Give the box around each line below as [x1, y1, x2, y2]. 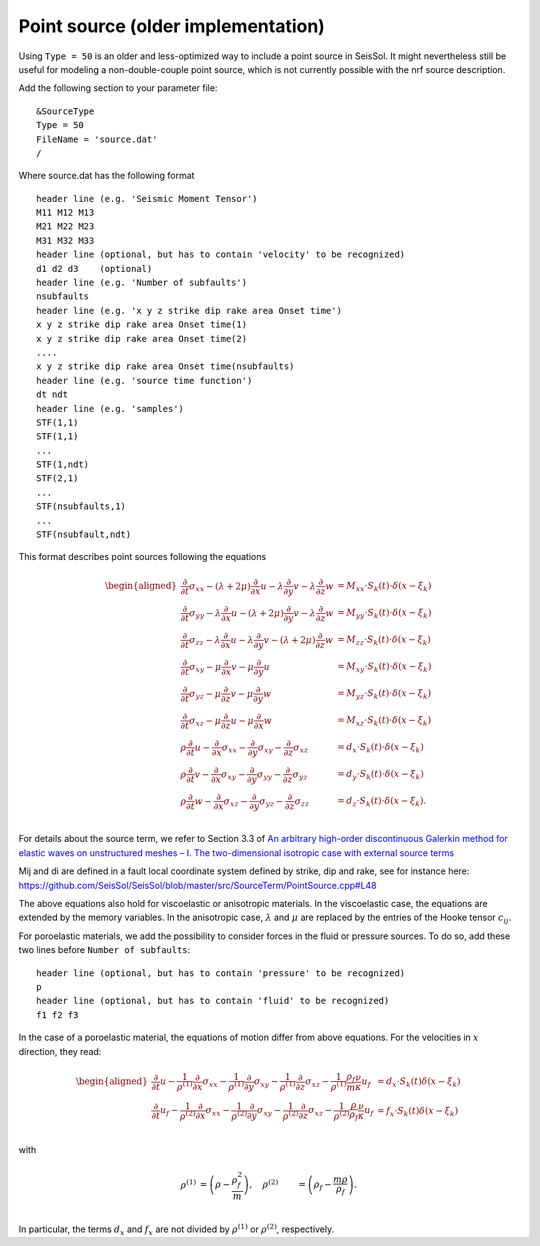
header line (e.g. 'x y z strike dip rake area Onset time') [36, 305, 342, 316]
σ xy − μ [188, 661, 222, 674]
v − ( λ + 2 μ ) [263, 634, 316, 645]
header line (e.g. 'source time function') [36, 375, 253, 386]
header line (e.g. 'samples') [36, 403, 185, 414]
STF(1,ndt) [36, 459, 90, 470]
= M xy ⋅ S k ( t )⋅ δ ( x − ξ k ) [336, 661, 432, 674]
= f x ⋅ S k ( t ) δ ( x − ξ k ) [376, 1105, 459, 1119]
